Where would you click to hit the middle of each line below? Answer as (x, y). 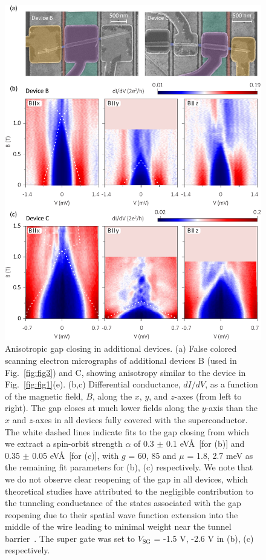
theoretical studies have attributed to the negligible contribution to (129, 491)
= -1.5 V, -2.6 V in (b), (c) (204, 538)
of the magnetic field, (44, 396)
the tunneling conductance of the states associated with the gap (123, 503)
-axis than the (232, 408)
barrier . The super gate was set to (70, 538)
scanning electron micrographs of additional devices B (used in (121, 360)
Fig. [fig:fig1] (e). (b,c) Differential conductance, (93, 384)
